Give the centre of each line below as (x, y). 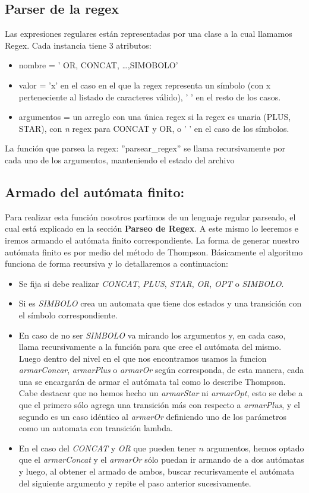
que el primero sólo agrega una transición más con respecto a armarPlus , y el (159, 405)
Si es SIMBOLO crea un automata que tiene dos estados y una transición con (160, 303)
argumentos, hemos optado (255, 448)
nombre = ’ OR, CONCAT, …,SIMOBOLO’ (98, 65)
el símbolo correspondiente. (68, 315)
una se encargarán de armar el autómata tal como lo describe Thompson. (152, 381)
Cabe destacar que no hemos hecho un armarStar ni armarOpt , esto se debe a (161, 393)
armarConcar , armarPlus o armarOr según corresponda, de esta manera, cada (161, 370)
